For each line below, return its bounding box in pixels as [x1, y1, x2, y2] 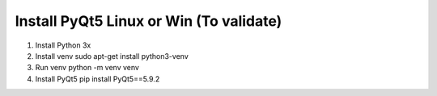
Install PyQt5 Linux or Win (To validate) [15, 12, 282, 30]
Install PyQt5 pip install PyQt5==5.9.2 [35, 73, 160, 84]
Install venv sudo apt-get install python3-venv [35, 51, 189, 61]
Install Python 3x [35, 40, 91, 50]
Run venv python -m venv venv [35, 63, 139, 73]
